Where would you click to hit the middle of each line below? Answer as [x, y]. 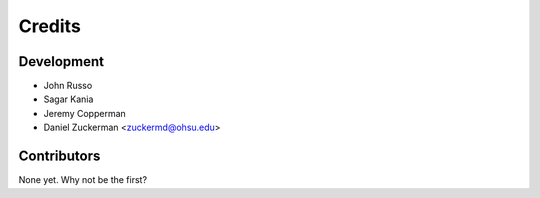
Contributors [59, 156]
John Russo [68, 86]
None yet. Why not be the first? [83, 180]
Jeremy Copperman [85, 113]
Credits [50, 26]
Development [61, 61]
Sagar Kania [68, 99]
